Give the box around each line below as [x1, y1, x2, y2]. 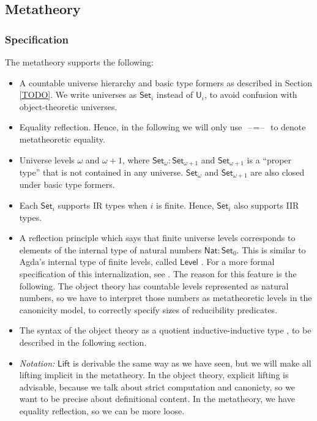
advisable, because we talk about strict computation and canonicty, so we [19, 380, 296, 393]
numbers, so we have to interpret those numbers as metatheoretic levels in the [19, 291, 312, 304]
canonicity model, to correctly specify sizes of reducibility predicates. [19, 303, 278, 316]
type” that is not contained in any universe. [19, 166, 184, 179]
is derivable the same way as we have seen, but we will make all [73, 356, 311, 369]
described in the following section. [19, 336, 147, 348]
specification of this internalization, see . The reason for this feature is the [19, 267, 297, 280]
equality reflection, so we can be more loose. [19, 404, 185, 417]
